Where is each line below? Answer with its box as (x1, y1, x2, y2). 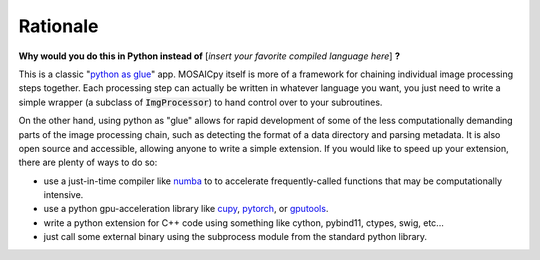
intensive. (43, 189, 84, 201)
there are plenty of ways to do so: (18, 156, 158, 169)
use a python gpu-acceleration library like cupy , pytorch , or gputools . (43, 203, 329, 215)
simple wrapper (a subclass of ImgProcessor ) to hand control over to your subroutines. (18, 96, 383, 108)
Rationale (18, 15, 99, 37)
